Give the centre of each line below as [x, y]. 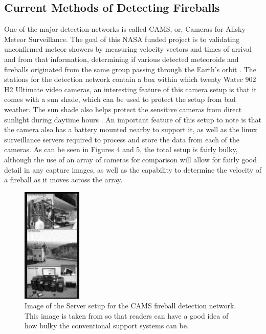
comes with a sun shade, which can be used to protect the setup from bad [120, 99]
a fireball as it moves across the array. [63, 180]
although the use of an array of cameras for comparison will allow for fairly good [131, 159]
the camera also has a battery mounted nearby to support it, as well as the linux [131, 129]
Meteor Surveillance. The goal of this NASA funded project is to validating [122, 39]
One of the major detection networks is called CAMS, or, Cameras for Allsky [125, 29]
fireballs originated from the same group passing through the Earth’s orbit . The [130, 69]
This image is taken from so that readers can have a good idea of [127, 315]
